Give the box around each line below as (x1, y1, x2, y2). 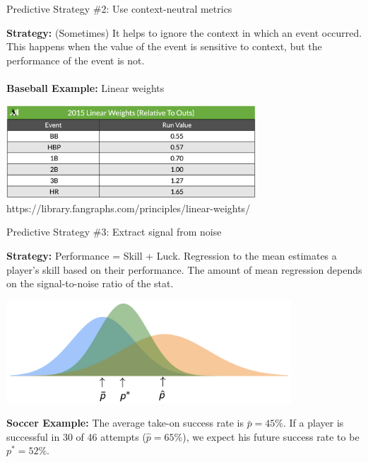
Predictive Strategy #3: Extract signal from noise (6, 224, 222, 239)
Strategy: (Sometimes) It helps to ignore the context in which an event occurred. (6, 25, 362, 40)
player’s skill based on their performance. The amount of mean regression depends (6, 262, 362, 277)
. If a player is (283, 415, 344, 430)
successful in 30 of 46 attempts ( (6, 429, 146, 444)
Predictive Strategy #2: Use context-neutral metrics (6, 1, 232, 16)
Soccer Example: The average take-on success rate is (6, 415, 244, 430)
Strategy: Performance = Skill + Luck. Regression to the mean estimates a (6, 248, 337, 262)
